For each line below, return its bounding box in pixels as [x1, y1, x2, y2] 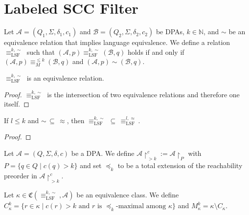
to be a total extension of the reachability [117, 160, 243, 171]
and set [80, 160, 102, 171]
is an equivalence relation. [26, 72, 104, 83]
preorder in [4, 170, 37, 180]
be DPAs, [156, 26, 184, 37]
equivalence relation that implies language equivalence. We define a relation [4, 37, 230, 47]
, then [67, 115, 85, 125]
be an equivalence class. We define [76, 190, 179, 200]
